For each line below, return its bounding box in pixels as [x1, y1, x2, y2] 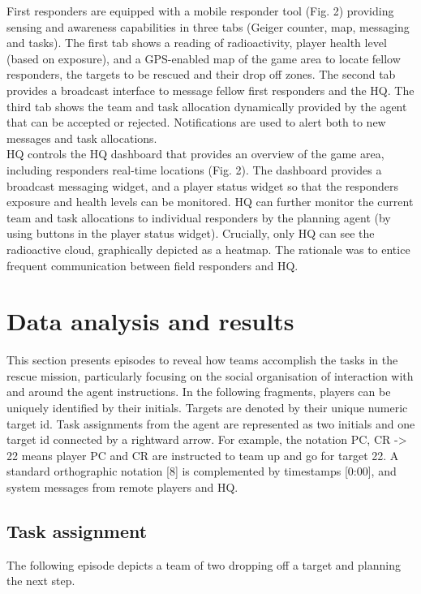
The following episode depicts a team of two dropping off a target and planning [6, 556, 401, 573]
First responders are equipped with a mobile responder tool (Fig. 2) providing [6, 2, 394, 19]
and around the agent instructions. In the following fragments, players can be [6, 383, 391, 400]
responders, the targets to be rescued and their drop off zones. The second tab [6, 66, 396, 83]
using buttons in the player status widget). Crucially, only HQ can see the [6, 225, 375, 242]
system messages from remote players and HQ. [6, 478, 238, 495]
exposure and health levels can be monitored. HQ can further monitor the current [6, 193, 414, 210]
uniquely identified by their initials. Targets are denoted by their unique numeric [6, 399, 408, 415]
